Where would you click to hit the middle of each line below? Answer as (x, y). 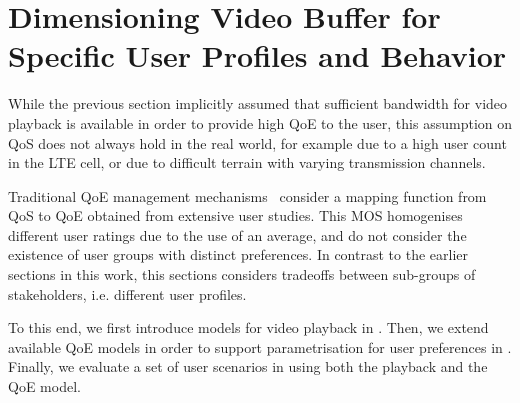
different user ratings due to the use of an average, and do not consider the (237, 234)
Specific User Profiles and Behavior (257, 55)
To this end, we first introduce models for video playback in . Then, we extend (248, 327)
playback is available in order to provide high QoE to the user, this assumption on (260, 122)
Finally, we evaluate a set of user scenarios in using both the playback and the (248, 366)
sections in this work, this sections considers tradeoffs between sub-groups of (242, 274)
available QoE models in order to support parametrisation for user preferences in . (260, 346)
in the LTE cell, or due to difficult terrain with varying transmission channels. (247, 162)
